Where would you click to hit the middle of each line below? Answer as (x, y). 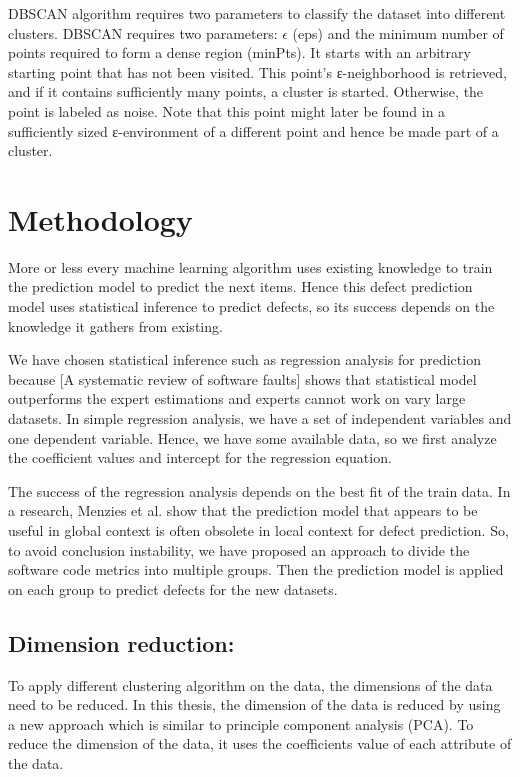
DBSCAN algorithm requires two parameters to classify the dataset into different (257, 13)
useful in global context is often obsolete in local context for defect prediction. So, (258, 530)
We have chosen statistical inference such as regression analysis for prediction (244, 359)
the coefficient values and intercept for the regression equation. (200, 457)
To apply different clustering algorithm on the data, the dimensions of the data (250, 684)
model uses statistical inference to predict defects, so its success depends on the (251, 306)
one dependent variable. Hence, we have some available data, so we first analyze (252, 437)
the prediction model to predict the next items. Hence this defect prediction (240, 286)
